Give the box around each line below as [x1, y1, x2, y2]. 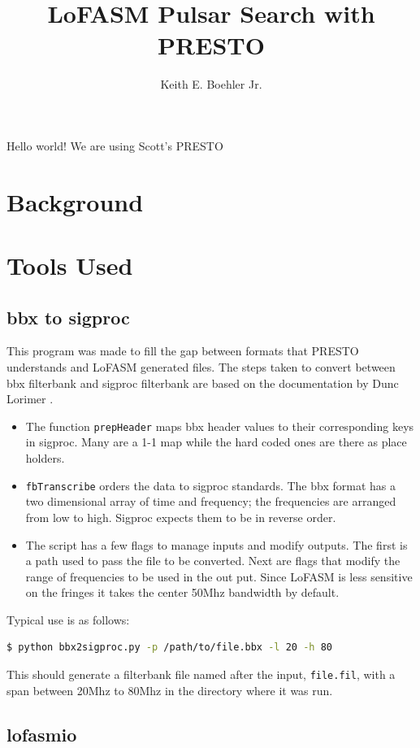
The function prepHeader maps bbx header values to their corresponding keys [25, 417, 414, 434]
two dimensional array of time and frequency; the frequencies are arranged [25, 493, 396, 510]
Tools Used [6, 249, 133, 282]
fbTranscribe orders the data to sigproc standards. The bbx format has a [25, 476, 396, 494]
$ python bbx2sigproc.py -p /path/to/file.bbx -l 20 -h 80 [6, 641, 332, 654]
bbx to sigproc [6, 304, 130, 329]
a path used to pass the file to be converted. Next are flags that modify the [25, 552, 401, 569]
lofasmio [6, 721, 77, 746]
